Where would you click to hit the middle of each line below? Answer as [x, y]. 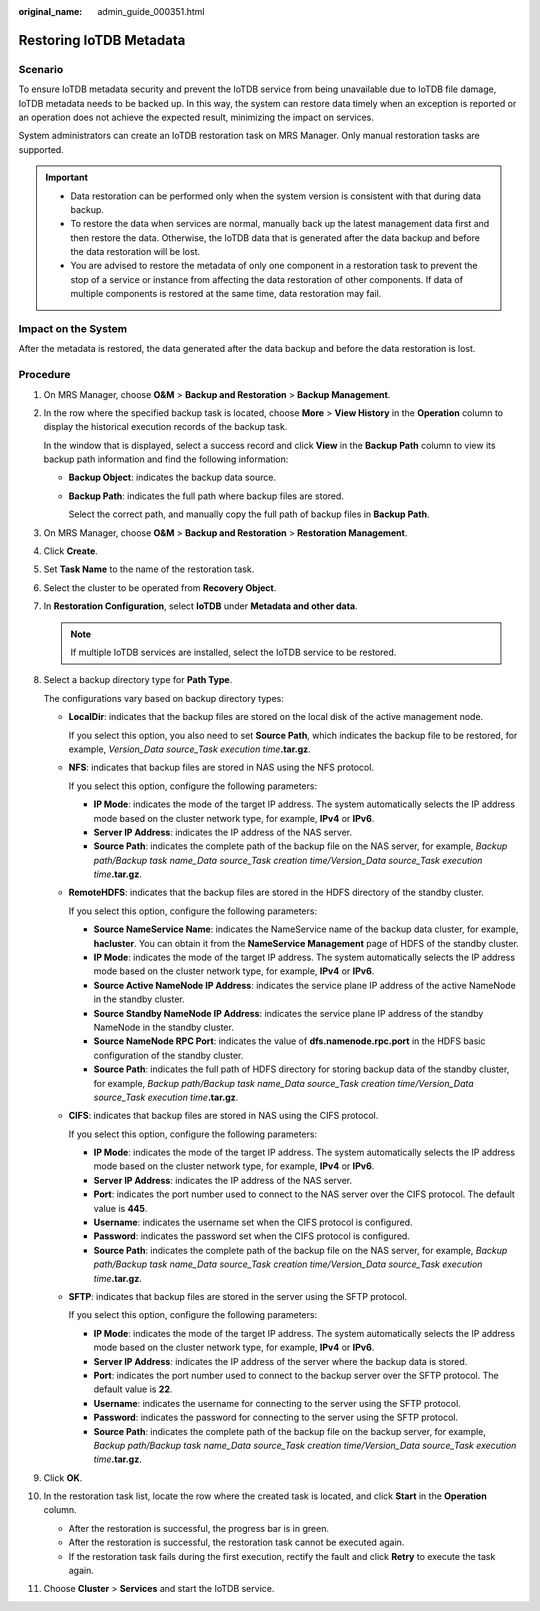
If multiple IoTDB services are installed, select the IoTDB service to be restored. [233, 652]
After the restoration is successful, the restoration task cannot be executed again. [236, 1542]
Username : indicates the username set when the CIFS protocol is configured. [253, 1222]
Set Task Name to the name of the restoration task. [149, 569]
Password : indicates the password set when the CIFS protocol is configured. [251, 1236]
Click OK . [63, 1477]
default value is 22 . [133, 1389]
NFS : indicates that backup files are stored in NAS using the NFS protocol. [221, 767]
